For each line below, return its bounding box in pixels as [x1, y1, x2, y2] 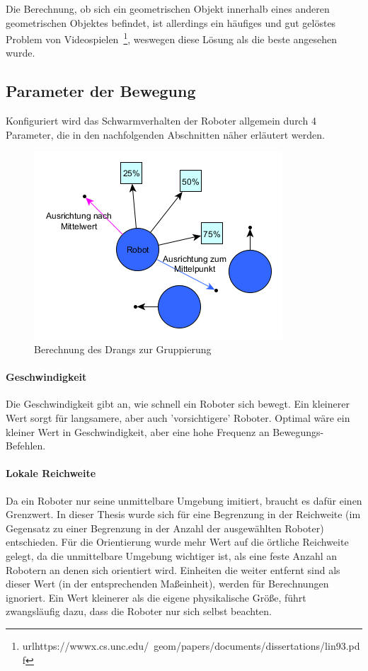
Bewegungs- [272, 424, 324, 439]
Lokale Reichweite [6, 466, 96, 481]
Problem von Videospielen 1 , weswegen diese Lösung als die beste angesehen [6, 30, 337, 46]
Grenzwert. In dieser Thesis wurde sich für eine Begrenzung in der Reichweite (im [6, 507, 361, 522]
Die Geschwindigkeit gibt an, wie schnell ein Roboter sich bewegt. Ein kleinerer [6, 396, 350, 411]
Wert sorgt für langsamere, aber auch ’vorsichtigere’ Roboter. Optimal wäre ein [6, 411, 350, 425]
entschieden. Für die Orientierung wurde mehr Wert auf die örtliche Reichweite [6, 534, 349, 549]
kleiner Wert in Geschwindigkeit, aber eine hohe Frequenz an [6, 424, 270, 439]
